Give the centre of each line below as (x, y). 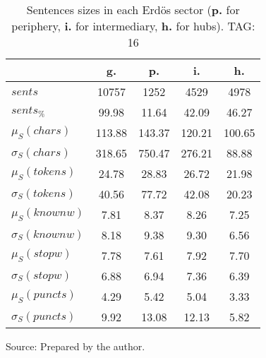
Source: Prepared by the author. (75, 346)
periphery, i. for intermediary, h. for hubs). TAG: (133, 26)
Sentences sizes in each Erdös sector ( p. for (133, 10)
